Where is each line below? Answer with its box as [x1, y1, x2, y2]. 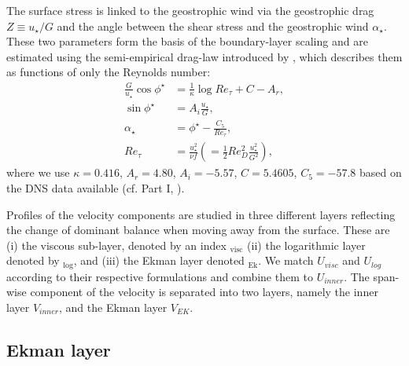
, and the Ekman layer [59, 298, 168, 315]
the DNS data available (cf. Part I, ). [6, 179, 185, 196]
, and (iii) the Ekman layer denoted [73, 252, 245, 269]
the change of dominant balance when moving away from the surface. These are [6, 221, 390, 238]
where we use [6, 164, 70, 181]
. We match [258, 252, 314, 269]
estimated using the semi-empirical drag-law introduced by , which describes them [6, 48, 403, 64]
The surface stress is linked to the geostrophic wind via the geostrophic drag [6, 2, 374, 18]
